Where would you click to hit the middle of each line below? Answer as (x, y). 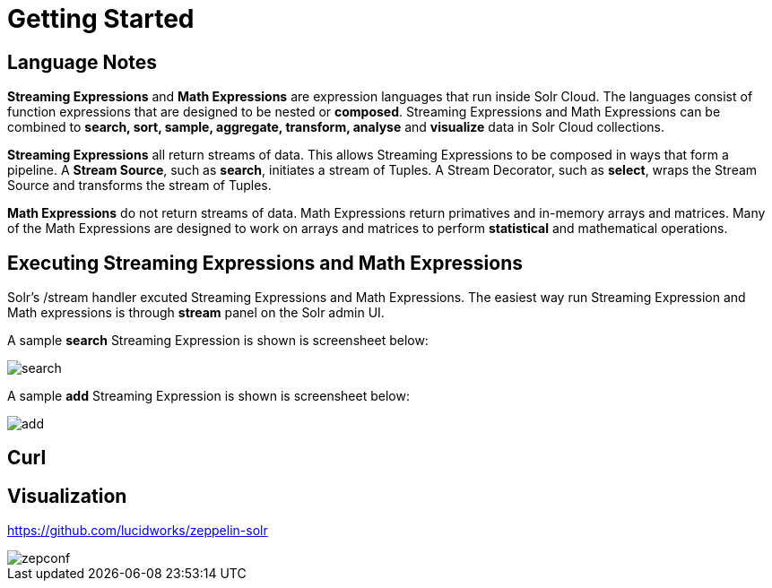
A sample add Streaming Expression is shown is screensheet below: (208, 396)
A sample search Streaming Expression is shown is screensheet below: (218, 341)
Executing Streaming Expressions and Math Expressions (265, 263)
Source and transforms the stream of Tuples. (139, 186)
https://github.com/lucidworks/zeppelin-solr (138, 531)
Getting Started (101, 19)
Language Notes (82, 62)
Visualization (67, 496)
